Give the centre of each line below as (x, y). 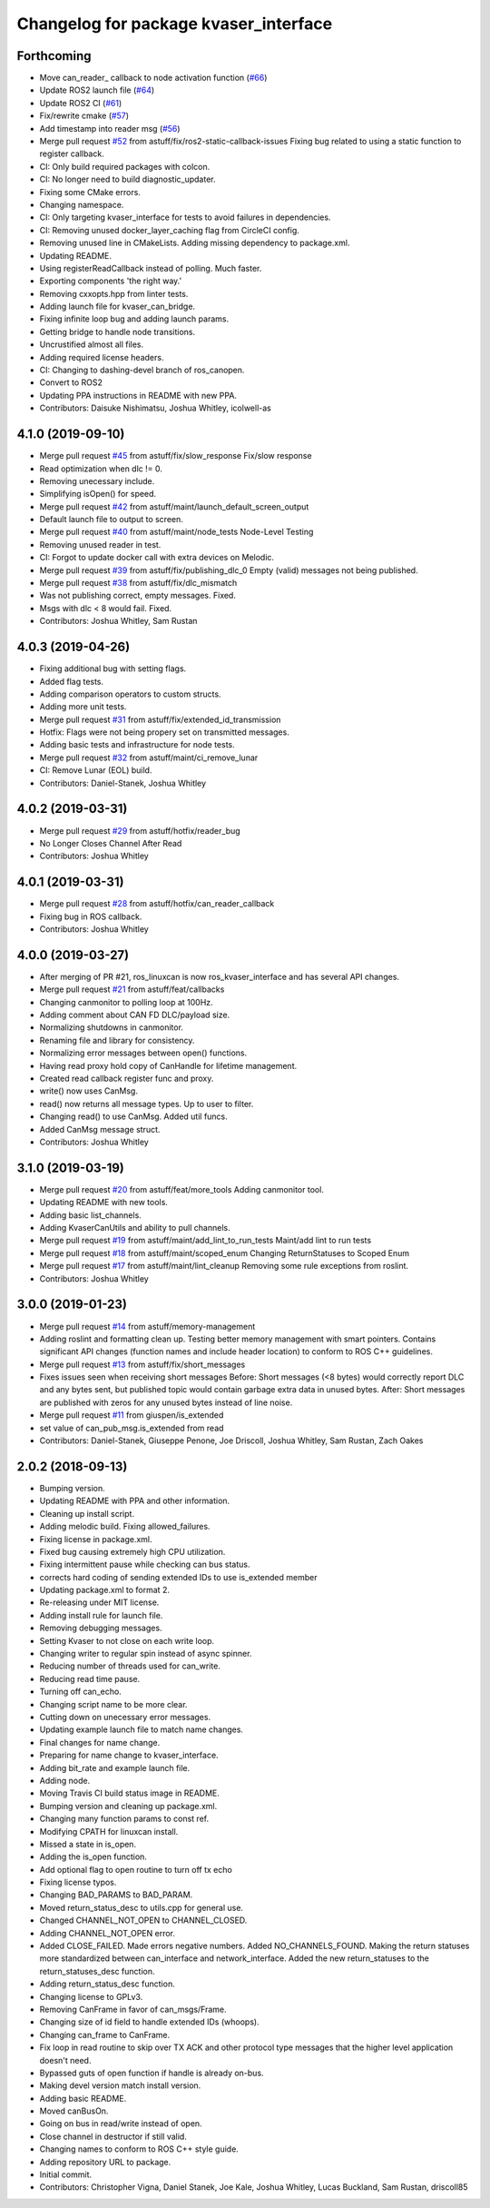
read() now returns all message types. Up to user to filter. (147, 1104)
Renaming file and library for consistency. (117, 1040)
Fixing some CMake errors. (90, 192)
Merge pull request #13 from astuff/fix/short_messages (142, 1364)
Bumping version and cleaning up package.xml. (128, 1806)
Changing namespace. (82, 204)
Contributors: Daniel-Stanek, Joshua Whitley (123, 783)
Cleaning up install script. (87, 1513)
